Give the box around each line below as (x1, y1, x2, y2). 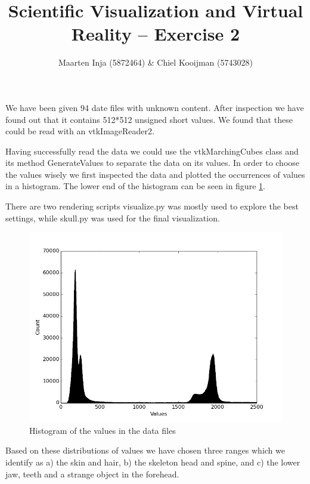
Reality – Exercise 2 (71, 21, 240, 46)
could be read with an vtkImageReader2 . (5, 125, 154, 137)
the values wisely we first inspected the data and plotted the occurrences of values (5, 168, 305, 180)
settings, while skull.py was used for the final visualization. (5, 211, 220, 224)
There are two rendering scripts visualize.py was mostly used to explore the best (5, 200, 299, 212)
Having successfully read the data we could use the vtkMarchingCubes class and (5, 144, 299, 157)
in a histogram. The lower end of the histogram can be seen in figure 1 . (5, 180, 265, 192)
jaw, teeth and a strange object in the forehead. (5, 467, 179, 480)
